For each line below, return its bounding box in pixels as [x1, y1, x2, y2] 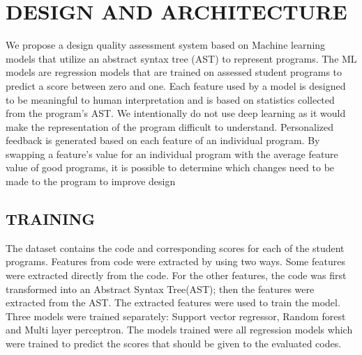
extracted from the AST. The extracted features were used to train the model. [6, 295, 340, 310]
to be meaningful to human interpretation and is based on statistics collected [6, 92, 335, 106]
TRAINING [6, 208, 96, 230]
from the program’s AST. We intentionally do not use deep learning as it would [6, 106, 346, 120]
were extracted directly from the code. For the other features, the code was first [6, 268, 347, 283]
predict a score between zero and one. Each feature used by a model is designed [6, 78, 346, 93]
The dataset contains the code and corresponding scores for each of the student [6, 240, 345, 255]
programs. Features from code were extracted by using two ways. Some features [6, 254, 345, 269]
